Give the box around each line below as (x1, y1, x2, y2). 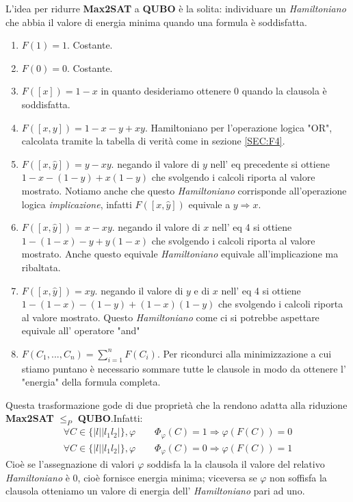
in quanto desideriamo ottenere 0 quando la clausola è (101, 84, 327, 98)
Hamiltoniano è (5, 470, 70, 484)
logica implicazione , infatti (21, 197, 132, 211)
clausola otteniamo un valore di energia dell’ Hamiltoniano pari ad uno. (5, 484, 305, 498)
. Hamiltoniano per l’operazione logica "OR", (144, 120, 332, 134)
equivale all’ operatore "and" (21, 323, 140, 338)
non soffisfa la (270, 470, 327, 484)
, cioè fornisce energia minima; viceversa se (77, 470, 257, 484)
